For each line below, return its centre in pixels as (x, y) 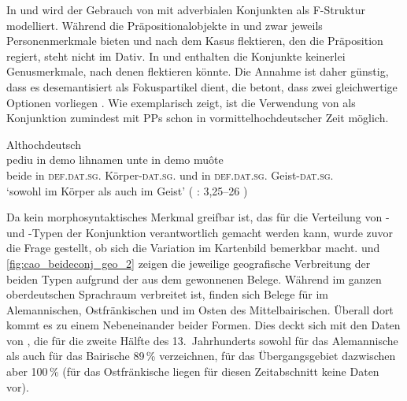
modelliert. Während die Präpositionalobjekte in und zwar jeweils (165, 25)
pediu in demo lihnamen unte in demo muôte (115, 160)
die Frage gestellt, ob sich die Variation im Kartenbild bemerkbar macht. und (193, 248)
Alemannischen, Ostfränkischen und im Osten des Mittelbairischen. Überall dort (200, 309)
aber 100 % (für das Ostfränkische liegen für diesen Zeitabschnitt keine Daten (193, 371)
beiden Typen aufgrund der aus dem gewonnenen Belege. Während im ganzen (194, 278)
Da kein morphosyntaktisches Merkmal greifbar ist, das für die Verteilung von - (198, 217)
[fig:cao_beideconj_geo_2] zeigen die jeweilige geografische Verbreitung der (189, 263)
